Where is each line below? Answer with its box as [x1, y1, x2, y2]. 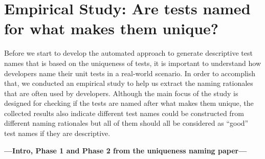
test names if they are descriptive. [4, 128, 111, 139]
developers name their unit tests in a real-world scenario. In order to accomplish [4, 67, 256, 78]
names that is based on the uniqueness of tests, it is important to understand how [4, 57, 261, 68]
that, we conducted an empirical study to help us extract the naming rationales [4, 78, 253, 88]
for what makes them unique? [4, 18, 219, 39]
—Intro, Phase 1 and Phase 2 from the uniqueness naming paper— [4, 145, 247, 155]
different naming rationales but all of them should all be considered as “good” [4, 118, 249, 128]
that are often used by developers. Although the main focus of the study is [4, 87, 238, 98]
